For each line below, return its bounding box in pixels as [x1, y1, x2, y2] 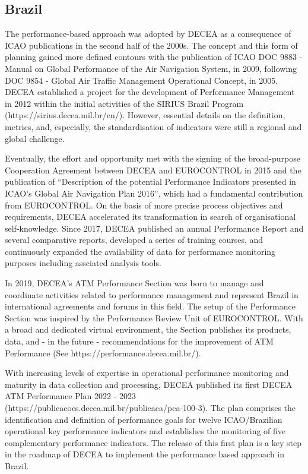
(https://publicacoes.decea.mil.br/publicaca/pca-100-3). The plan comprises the [5, 402, 296, 414]
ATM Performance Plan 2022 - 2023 [5, 390, 136, 402]
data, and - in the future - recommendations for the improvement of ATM [5, 335, 274, 347]
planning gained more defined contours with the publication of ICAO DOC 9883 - [5, 50, 303, 63]
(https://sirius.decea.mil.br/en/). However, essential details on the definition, [5, 109, 285, 121]
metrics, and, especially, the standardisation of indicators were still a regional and [5, 120, 302, 132]
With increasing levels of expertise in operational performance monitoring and [5, 366, 289, 379]
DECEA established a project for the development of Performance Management [5, 86, 295, 98]
